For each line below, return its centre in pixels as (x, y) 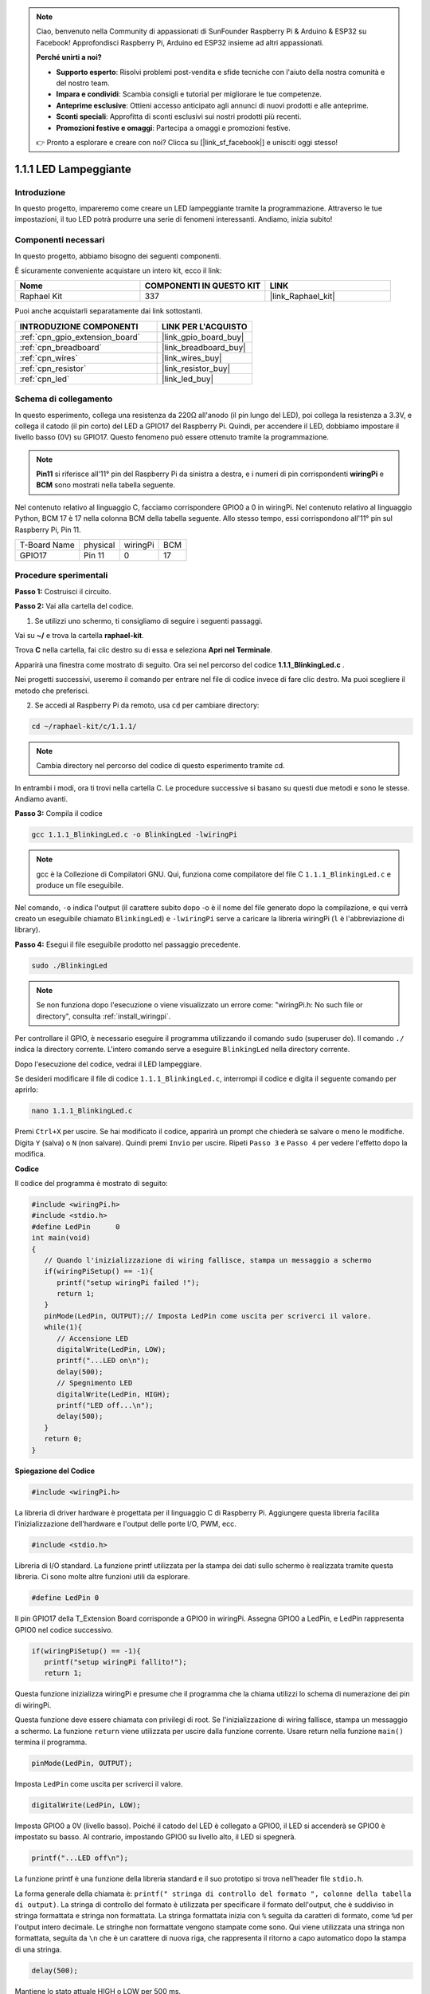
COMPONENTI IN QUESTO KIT (203, 286)
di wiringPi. (33, 1705)
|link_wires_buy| (192, 357)
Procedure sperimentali (61, 576)
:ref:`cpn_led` (45, 379)
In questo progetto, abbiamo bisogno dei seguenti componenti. (118, 256)
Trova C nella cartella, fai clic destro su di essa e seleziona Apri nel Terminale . (144, 650)
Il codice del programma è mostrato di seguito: (91, 1183)
